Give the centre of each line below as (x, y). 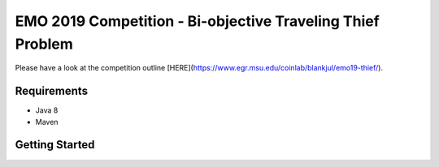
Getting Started (55, 145)
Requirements (52, 91)
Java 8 (47, 110)
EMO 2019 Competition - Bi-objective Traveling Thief (197, 21)
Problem (44, 44)
